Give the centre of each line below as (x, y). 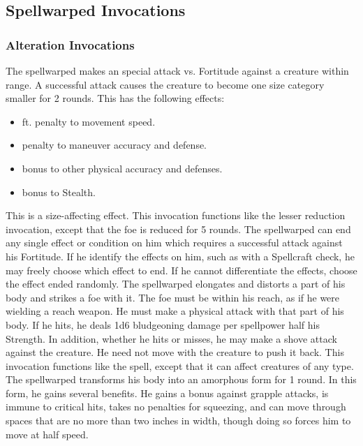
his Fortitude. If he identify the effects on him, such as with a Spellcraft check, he (180, 256)
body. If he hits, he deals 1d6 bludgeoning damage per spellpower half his (163, 324)
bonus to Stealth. (59, 192)
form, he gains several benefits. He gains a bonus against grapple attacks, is (167, 393)
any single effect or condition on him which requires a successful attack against (174, 243)
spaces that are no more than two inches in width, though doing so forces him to (178, 421)
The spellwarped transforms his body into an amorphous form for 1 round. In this (181, 379)
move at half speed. (47, 434)
